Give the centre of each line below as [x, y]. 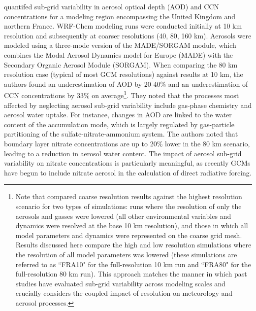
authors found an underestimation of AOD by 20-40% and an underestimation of [126, 84]
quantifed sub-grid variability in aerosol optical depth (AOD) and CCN [112, 6]
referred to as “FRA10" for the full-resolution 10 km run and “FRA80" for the [133, 264]
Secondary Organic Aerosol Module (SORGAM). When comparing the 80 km [121, 64]
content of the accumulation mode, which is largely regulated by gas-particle [119, 124]
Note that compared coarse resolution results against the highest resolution [129, 196]
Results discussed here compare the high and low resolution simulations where [133, 245]
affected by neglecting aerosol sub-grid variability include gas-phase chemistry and [128, 105]
